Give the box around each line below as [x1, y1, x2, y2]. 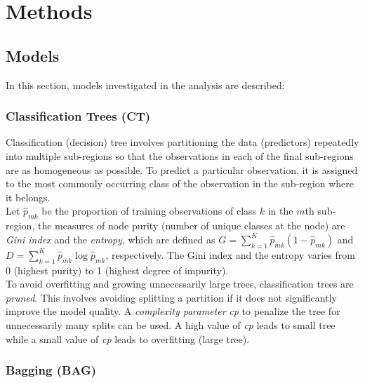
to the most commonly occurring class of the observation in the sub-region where [6, 176, 354, 191]
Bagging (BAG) [6, 361, 97, 379]
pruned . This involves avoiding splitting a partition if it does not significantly [6, 290, 337, 304]
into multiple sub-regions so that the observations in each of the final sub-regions [6, 148, 354, 163]
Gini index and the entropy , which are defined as [6, 231, 215, 246]
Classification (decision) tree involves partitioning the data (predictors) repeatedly [6, 135, 359, 149]
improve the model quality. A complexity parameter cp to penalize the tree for [6, 304, 340, 318]
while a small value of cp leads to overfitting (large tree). [6, 331, 250, 346]
